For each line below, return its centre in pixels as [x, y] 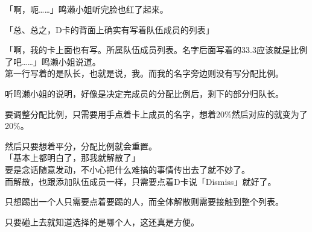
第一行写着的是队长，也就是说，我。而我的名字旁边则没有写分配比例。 [144, 73]
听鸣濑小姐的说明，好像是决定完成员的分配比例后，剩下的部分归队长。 [144, 93]
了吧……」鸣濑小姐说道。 [53, 61]
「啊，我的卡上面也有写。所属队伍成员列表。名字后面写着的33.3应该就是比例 [156, 50]
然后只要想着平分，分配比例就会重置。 [81, 146]
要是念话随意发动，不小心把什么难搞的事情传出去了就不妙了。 [127, 169]
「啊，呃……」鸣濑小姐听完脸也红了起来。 [87, 9]
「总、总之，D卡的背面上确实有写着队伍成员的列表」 [110, 29]
